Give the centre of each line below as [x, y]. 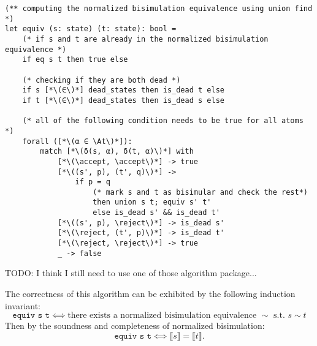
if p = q [93, 182]
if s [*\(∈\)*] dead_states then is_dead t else [123, 90]
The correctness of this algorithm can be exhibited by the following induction [150, 293]
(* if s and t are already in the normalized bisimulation [145, 39]
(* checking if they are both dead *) [101, 80]
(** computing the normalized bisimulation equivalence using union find [159, 9]
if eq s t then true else [75, 60]
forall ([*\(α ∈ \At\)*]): [77, 141]
